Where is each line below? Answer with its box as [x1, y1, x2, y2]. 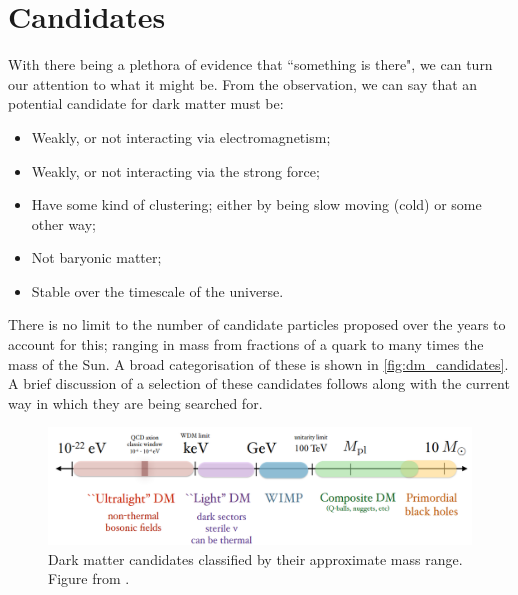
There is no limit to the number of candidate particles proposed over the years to [8, 314, 506, 335]
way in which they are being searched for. [8, 392, 263, 413]
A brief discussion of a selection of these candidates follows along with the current [8, 373, 510, 394]
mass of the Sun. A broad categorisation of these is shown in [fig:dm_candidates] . [8, 353, 509, 374]
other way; [31, 213, 97, 234]
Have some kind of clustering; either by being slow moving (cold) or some [31, 194, 482, 215]
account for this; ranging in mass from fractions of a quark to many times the [8, 334, 484, 355]
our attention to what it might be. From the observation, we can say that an [8, 73, 478, 94]
